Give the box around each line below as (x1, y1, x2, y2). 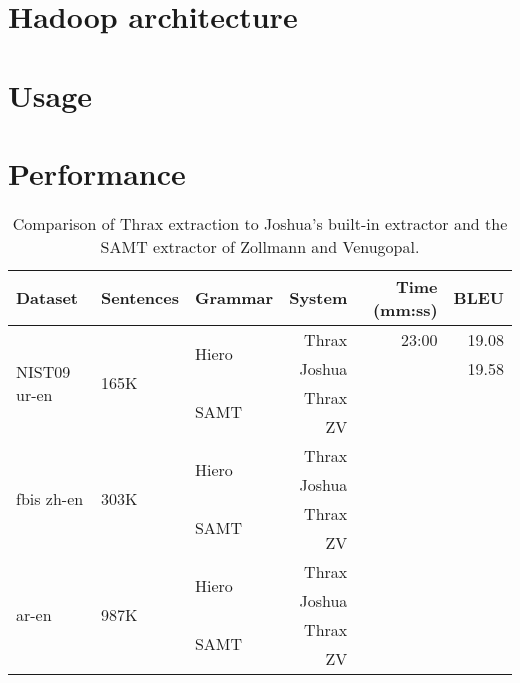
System (289, 286, 348, 310)
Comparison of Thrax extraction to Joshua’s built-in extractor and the (12, 211, 508, 235)
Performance (8, 152, 186, 193)
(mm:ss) (372, 297, 438, 321)
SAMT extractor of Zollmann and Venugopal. (100, 234, 420, 258)
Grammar (194, 286, 274, 310)
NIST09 (16, 359, 71, 383)
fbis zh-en (16, 487, 84, 511)
